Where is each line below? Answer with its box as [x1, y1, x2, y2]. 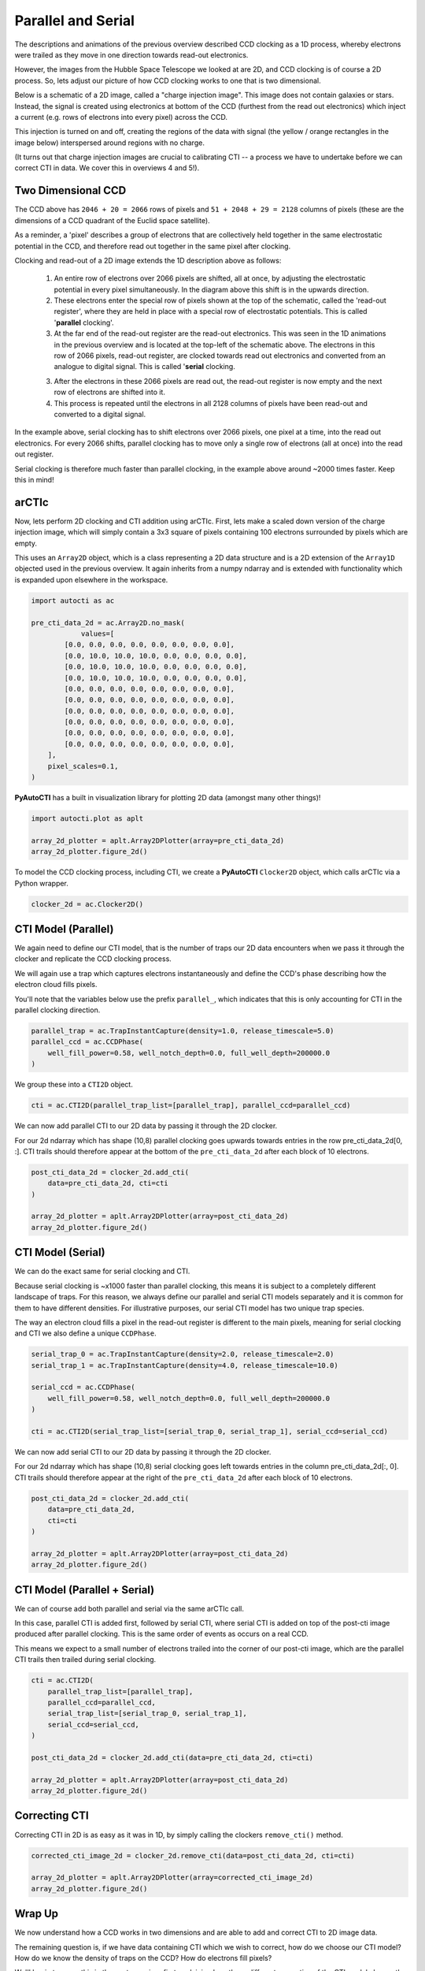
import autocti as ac [31, 596, 115, 605]
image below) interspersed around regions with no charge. [14, 138, 205, 147]
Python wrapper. [14, 878, 68, 888]
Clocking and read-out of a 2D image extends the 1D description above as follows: [14, 255, 282, 265]
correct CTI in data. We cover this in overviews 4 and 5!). [14, 163, 200, 173]
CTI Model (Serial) [14, 1246, 105, 1259]
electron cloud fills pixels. [14, 980, 98, 989]
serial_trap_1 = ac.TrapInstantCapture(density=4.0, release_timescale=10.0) [31, 1361, 338, 1369]
